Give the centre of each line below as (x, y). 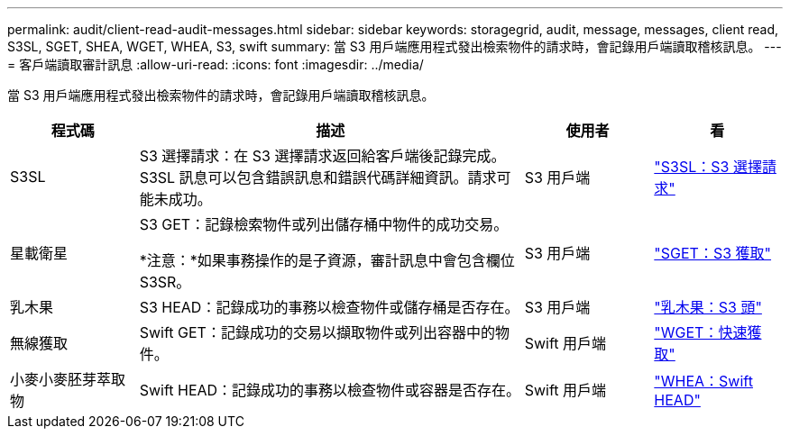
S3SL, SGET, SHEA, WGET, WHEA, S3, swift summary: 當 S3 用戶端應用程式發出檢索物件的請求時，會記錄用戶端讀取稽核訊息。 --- (395, 46)
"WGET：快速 (701, 332)
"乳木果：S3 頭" (708, 307)
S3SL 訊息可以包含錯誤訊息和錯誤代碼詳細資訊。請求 (318, 177)
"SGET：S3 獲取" (713, 253)
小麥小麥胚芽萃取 (68, 379)
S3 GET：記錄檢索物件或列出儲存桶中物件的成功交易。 (324, 224)
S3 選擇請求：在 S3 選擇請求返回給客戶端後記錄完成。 (322, 156)
